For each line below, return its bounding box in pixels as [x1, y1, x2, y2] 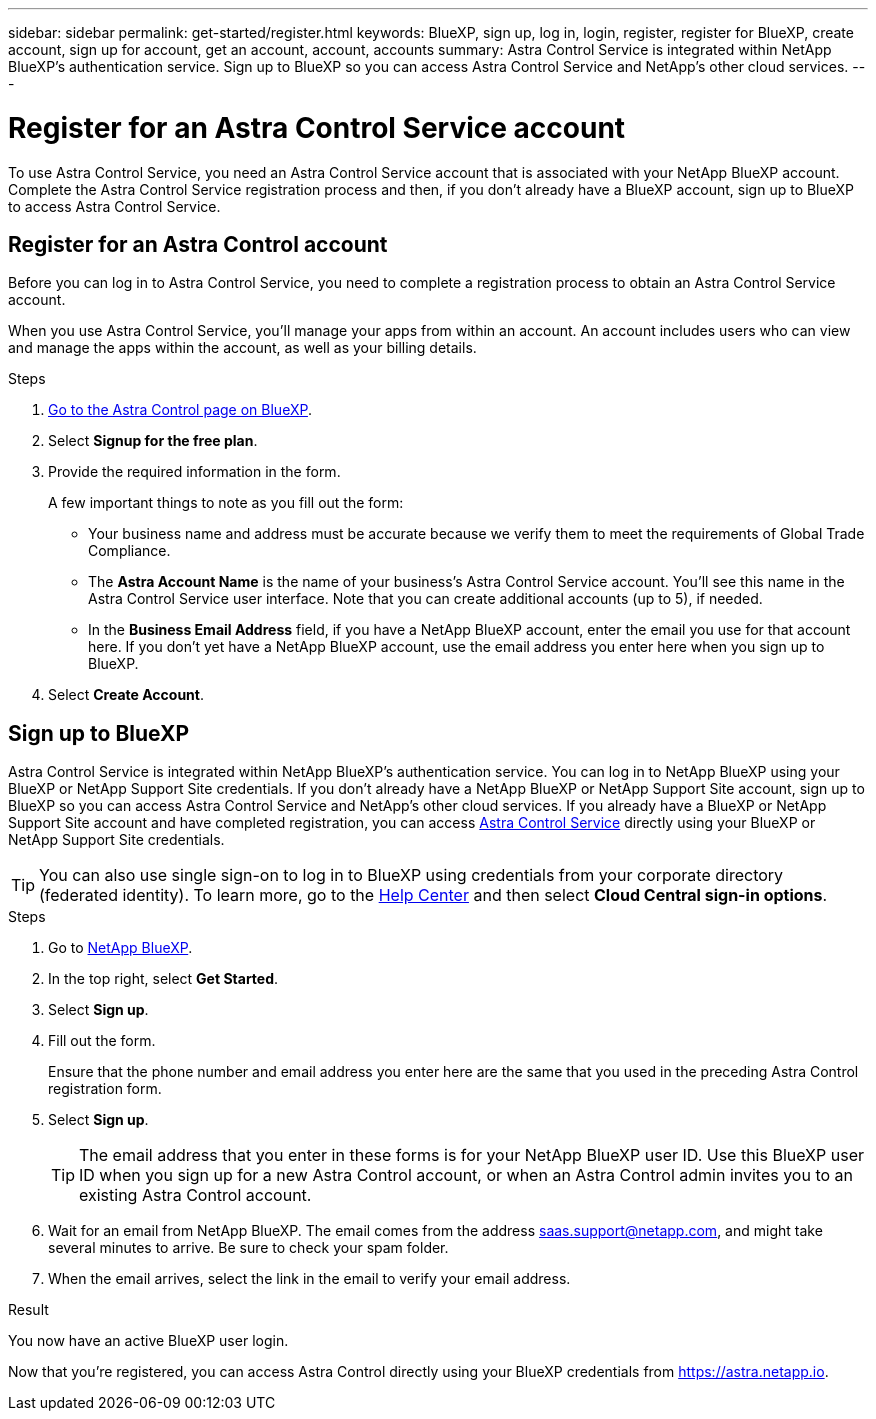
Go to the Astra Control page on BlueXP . [48, 401, 312, 419]
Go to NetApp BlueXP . [48, 939, 193, 957]
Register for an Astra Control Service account [8, 110, 626, 145]
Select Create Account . [48, 686, 204, 704]
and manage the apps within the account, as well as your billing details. [8, 339, 477, 357]
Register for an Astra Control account [8, 231, 388, 257]
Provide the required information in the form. [48, 463, 341, 481]
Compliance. [88, 542, 171, 560]
